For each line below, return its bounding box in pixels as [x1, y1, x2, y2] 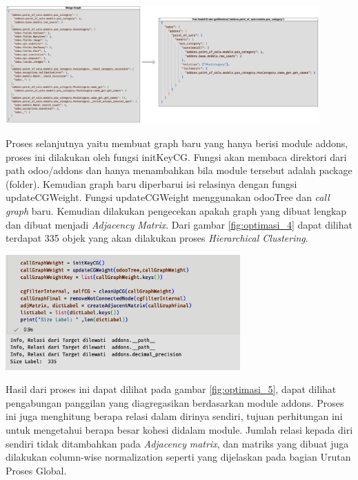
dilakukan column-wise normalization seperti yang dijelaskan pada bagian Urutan [6, 450, 351, 464]
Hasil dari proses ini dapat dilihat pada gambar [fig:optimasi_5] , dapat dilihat [6, 382, 337, 396]
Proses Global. [6, 463, 67, 477]
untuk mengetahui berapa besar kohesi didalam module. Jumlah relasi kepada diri [6, 423, 353, 437]
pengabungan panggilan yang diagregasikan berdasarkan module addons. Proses [6, 395, 344, 410]
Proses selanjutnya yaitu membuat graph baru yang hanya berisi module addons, [6, 135, 348, 150]
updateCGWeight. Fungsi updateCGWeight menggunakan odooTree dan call [6, 190, 330, 204]
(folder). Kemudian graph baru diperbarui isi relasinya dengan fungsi [6, 176, 297, 191]
